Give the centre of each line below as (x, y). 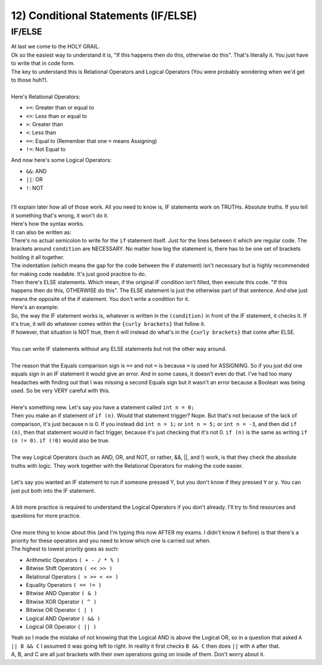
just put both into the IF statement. (53, 490)
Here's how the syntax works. (48, 224)
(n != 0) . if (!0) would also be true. (61, 440)
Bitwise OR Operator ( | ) (60, 610)
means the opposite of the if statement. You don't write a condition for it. (100, 299)
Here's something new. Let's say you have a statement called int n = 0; (103, 407)
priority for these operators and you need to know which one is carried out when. (111, 541)
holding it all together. (38, 257)
